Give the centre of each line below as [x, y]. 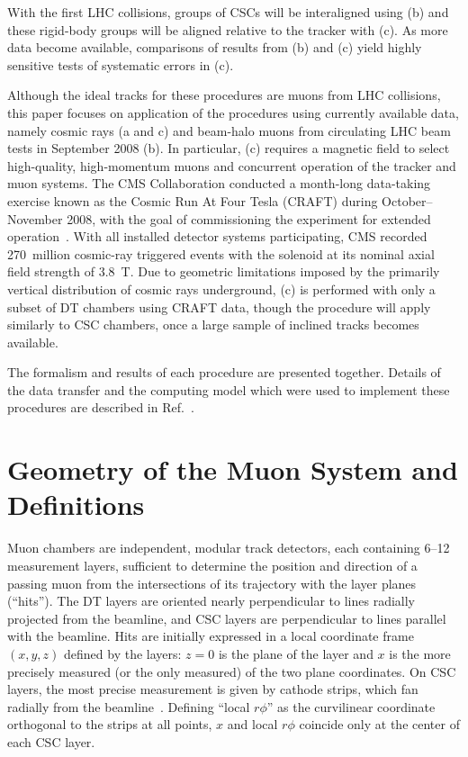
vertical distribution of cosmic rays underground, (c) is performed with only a [221, 288]
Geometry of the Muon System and [233, 469]
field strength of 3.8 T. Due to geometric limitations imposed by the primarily [224, 271]
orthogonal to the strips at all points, [110, 724]
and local [252, 724]
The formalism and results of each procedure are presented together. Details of [224, 372]
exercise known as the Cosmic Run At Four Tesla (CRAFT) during [193, 200]
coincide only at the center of [379, 724]
